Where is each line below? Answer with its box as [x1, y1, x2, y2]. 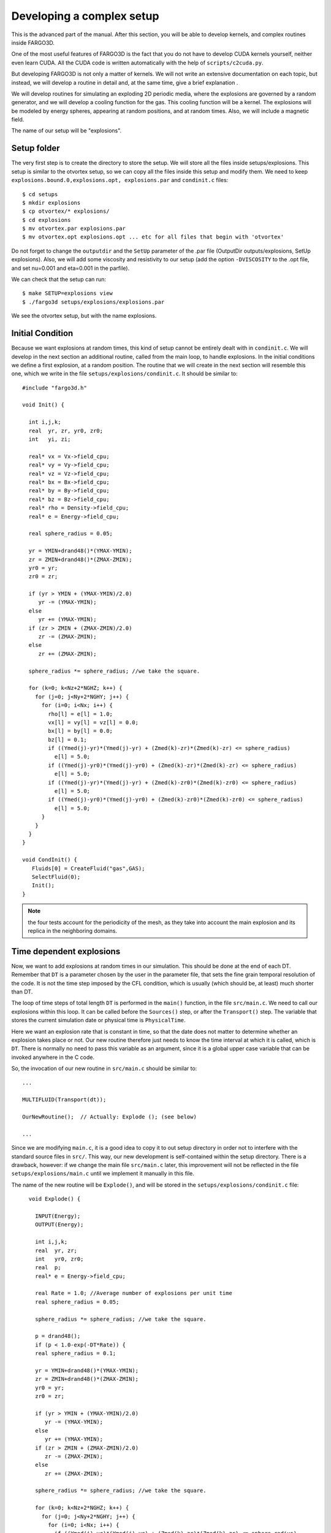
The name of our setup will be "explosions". [11, 127, 122, 134]
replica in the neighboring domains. [28, 927, 118, 935]
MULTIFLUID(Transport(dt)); [22, 1096, 107, 1103]
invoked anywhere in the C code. [11, 1053, 95, 1061]
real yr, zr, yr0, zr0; [28, 427, 104, 434]
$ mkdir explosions [22, 199, 81, 206]
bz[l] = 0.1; [48, 736, 87, 743]
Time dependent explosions [11, 946, 121, 957]
